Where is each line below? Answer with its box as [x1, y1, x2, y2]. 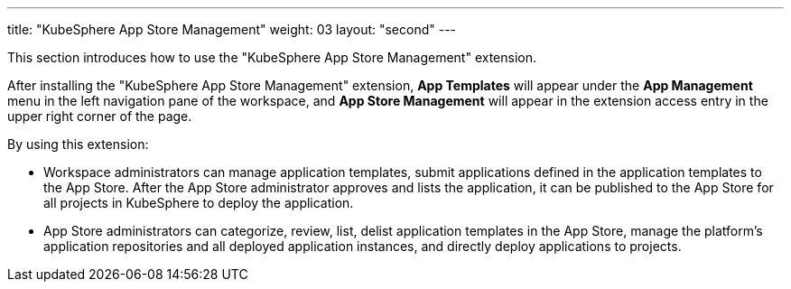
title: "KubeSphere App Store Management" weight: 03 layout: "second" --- [7, 22, 457, 37]
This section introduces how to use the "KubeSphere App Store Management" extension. [7, 50, 537, 65]
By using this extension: [7, 136, 149, 152]
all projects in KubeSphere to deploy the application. [43, 195, 354, 210]
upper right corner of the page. [7, 108, 192, 124]
